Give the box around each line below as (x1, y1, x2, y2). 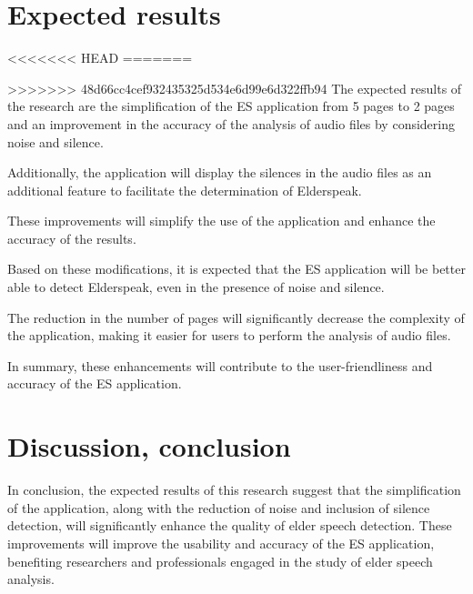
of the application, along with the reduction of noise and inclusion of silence (7, 498, 430, 517)
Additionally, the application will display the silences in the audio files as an (7, 163, 432, 182)
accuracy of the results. (7, 228, 136, 247)
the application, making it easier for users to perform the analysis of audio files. (7, 326, 451, 345)
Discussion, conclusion (7, 428, 291, 465)
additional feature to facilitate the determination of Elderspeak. (7, 180, 362, 199)
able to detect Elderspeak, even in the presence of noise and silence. (7, 277, 385, 297)
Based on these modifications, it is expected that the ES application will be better (7, 259, 466, 278)
